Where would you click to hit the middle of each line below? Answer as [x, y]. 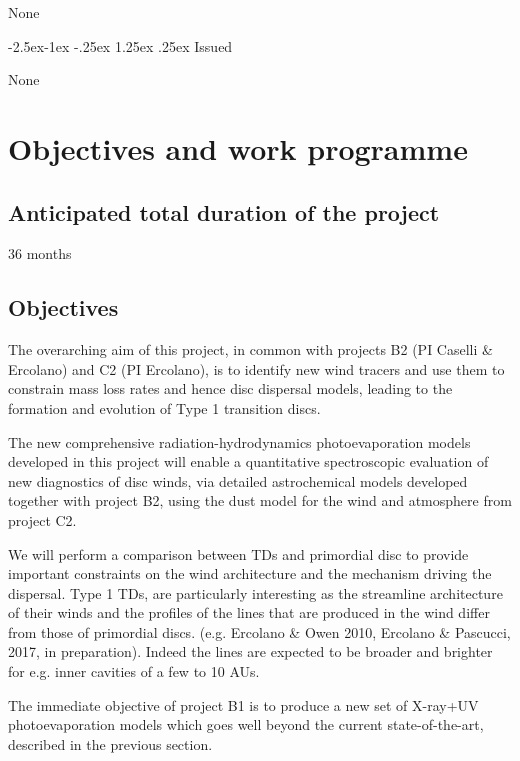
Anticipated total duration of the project [224, 211]
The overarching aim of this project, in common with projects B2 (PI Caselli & [250, 349]
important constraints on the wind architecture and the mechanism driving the [250, 573]
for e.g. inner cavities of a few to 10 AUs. [134, 671]
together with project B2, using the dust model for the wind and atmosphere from [260, 500]
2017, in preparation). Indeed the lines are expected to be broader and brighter [250, 651]
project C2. [42, 519]
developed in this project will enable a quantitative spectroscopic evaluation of [248, 461]
